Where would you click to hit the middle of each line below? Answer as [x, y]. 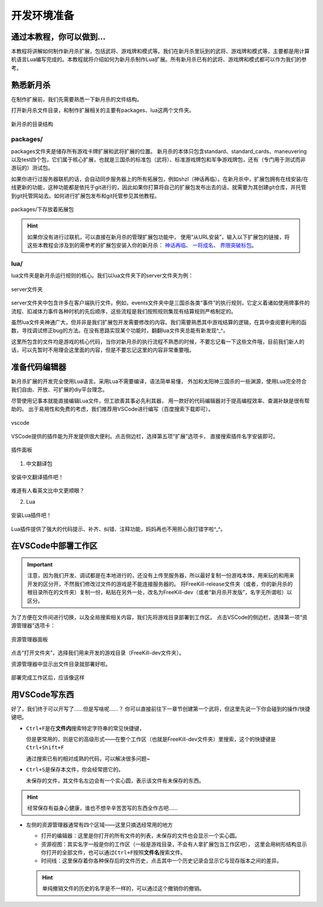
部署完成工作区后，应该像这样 [48, 677]
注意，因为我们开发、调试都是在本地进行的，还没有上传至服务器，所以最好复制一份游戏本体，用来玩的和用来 [161, 576]
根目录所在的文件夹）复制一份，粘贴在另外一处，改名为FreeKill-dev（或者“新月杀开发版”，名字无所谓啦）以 [160, 592]
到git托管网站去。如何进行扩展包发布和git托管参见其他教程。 [86, 196]
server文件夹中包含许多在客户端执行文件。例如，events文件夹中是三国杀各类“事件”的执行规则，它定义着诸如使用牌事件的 [161, 303]
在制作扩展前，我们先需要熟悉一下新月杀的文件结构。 [77, 99]
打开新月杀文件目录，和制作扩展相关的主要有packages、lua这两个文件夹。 [103, 110]
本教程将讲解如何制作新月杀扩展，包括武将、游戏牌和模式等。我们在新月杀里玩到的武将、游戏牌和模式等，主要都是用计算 [160, 51]
